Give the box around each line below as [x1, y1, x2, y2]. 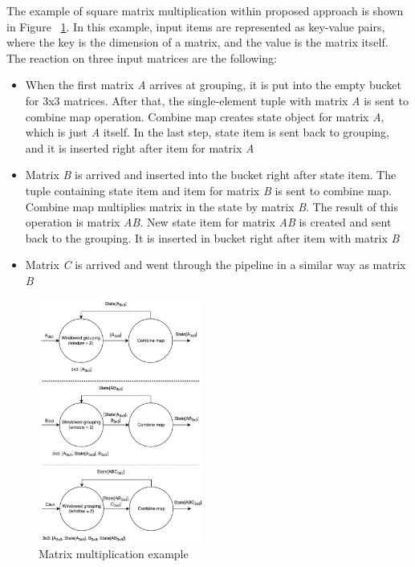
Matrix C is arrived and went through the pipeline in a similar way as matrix [25, 256, 406, 273]
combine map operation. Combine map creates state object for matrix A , [25, 108, 384, 124]
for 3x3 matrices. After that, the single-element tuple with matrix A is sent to [25, 92, 409, 108]
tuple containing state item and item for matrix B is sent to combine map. [25, 182, 392, 198]
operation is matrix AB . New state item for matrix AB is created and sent [25, 214, 392, 230]
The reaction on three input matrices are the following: [6, 49, 278, 66]
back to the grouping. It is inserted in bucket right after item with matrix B [25, 229, 400, 246]
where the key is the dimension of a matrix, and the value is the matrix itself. [6, 34, 389, 51]
